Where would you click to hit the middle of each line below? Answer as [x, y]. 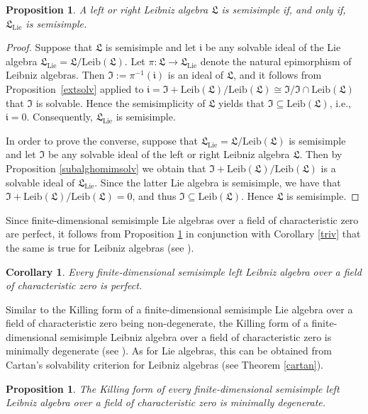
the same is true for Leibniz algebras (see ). [100, 247]
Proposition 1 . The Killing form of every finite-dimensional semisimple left [173, 388]
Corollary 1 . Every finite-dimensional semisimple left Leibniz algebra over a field [184, 271]
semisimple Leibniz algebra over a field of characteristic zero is [196, 336]
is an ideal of [196, 75]
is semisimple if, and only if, [284, 9]
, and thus [154, 196]
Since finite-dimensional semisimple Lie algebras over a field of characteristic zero [182, 219]
